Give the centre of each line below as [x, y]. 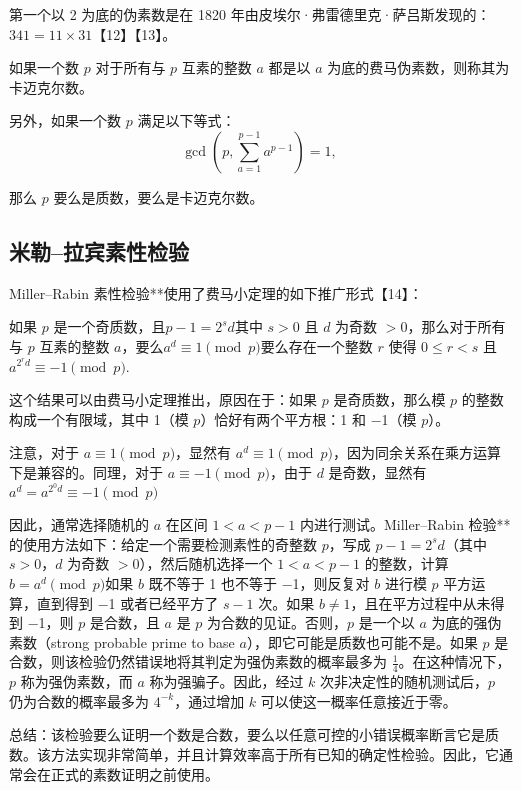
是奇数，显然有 [377, 471]
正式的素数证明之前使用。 [134, 773]
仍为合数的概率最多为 [79, 700]
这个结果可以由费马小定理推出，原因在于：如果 [163, 399]
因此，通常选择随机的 [79, 524]
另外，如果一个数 [65, 120]
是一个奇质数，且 [109, 326]
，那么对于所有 [456, 326]
